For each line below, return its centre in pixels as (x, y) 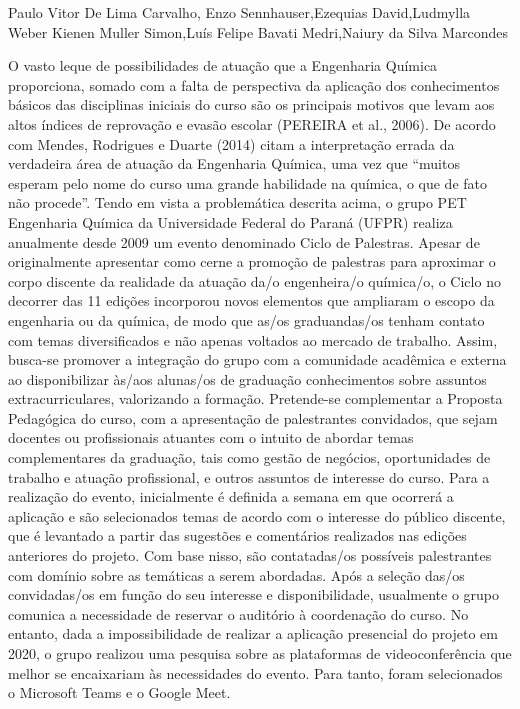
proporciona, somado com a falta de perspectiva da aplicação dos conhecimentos (254, 84)
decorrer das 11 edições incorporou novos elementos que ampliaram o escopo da (251, 300)
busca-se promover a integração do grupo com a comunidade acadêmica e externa (257, 359)
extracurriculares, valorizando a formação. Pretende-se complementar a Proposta (255, 398)
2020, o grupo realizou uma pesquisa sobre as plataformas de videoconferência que (260, 653)
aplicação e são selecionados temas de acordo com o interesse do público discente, (257, 515)
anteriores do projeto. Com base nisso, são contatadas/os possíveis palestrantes (250, 555)
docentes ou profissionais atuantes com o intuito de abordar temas (211, 437)
